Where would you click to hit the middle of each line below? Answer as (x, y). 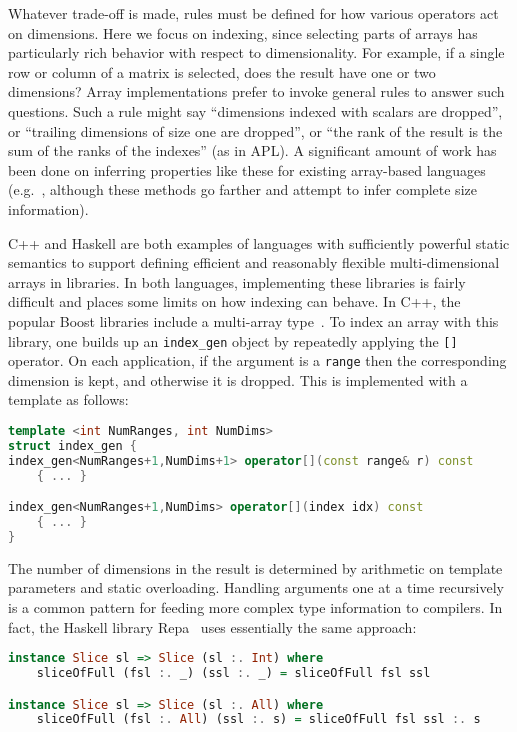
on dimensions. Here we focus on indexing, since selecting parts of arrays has (243, 32)
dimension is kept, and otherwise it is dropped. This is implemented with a (238, 379)
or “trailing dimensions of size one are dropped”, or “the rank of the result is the (255, 130)
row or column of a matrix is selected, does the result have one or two (222, 71)
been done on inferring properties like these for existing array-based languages (247, 169)
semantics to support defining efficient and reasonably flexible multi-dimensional (254, 262)
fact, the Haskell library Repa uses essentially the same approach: (212, 626)
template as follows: (68, 399)
